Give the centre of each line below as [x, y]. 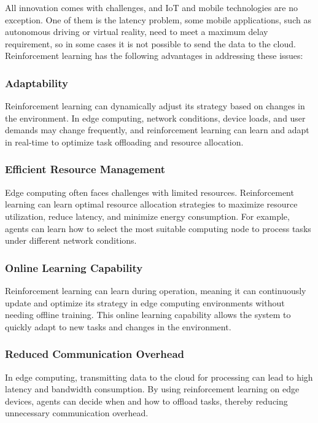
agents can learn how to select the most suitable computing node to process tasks [158, 228]
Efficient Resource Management [85, 169]
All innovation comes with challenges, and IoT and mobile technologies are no [152, 7]
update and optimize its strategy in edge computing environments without [145, 302]
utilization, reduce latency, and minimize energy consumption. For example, [147, 216]
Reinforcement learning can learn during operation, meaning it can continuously [156, 290]
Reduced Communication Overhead [95, 354]
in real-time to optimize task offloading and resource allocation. [124, 142]
